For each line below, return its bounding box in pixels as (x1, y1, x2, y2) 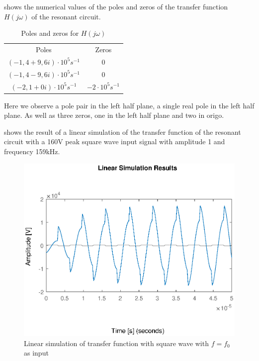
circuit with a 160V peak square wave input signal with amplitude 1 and (4, 136, 225, 147)
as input (24, 348, 49, 358)
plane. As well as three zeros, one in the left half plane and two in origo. (4, 110, 224, 120)
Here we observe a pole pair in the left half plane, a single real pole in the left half (4, 100, 255, 110)
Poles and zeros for (21, 28, 79, 38)
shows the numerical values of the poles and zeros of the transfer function (4, 1, 228, 11)
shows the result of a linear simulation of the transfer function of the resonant (4, 126, 241, 137)
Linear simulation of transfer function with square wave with (24, 338, 209, 348)
